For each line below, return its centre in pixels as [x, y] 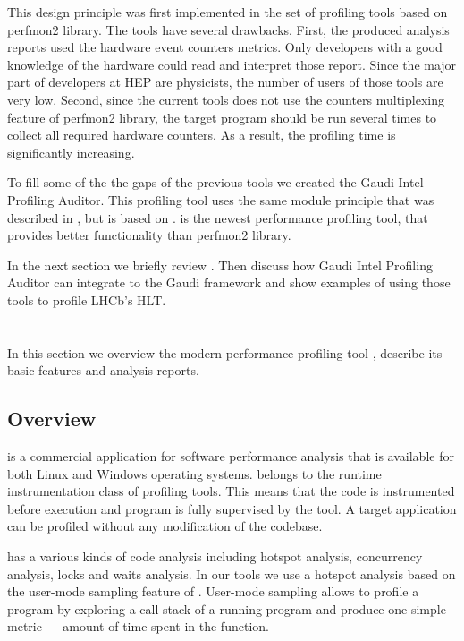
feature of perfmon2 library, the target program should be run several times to [222, 117]
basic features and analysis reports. [103, 370]
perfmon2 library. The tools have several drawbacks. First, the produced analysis [228, 29]
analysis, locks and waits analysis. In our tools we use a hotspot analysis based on [232, 573]
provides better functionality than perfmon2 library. [149, 235]
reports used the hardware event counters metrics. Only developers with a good [225, 47]
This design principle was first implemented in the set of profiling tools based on [228, 12]
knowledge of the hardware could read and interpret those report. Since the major [232, 64]
